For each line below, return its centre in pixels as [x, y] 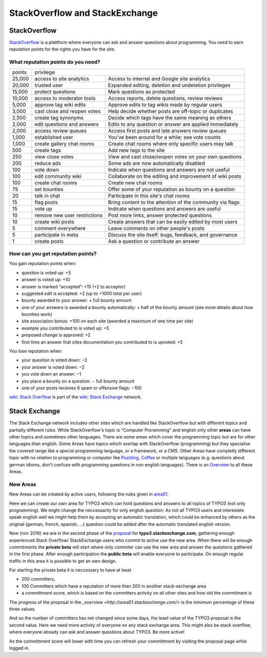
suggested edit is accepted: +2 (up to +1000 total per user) [82, 293]
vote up [44, 209]
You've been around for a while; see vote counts [164, 137]
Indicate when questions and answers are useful [164, 209]
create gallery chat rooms [65, 144]
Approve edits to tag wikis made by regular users [165, 105]
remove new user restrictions [69, 215]
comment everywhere [60, 228]
